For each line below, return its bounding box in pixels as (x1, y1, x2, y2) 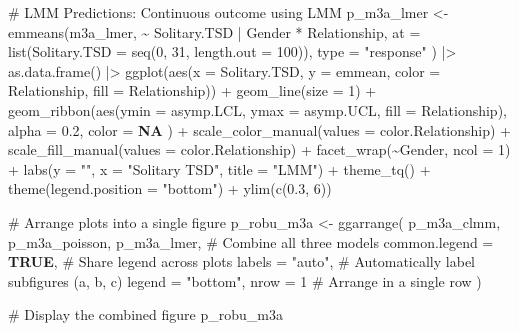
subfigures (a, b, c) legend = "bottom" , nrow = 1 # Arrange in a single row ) (8, 270, 482, 291)
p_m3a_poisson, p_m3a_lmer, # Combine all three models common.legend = (8, 231, 494, 252)
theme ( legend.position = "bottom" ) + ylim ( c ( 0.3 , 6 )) (8, 178, 332, 199)
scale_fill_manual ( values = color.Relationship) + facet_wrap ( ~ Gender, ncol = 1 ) (8, 139, 511, 160)
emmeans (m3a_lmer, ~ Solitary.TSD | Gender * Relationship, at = (8, 21, 421, 42)
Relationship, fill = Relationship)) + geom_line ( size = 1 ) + (8, 80, 377, 101)
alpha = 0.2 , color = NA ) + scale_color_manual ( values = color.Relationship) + (8, 119, 512, 140)
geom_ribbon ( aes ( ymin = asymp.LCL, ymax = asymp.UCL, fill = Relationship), (8, 99, 507, 120)
